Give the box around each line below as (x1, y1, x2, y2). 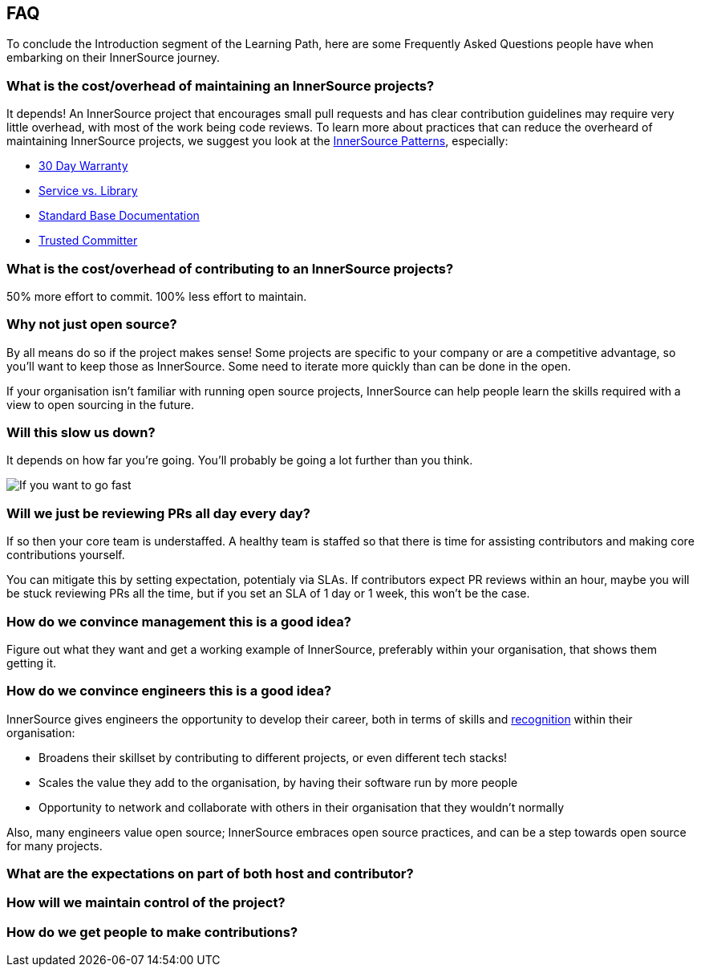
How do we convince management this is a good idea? (6, 613, 351, 630)
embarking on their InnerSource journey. (6, 51, 221, 65)
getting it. (6, 655, 57, 670)
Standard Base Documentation (38, 209, 200, 223)
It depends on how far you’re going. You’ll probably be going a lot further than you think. (6, 453, 473, 468)
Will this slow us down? (6, 424, 156, 441)
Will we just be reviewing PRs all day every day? (6, 505, 310, 521)
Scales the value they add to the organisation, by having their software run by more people (38, 775, 518, 789)
